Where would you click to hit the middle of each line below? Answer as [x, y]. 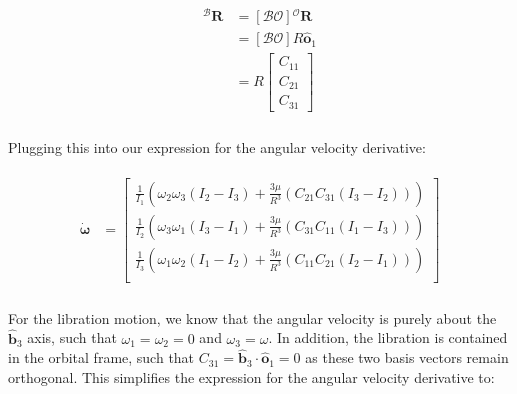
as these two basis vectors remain [407, 357]
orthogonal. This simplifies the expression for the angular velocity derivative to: [251, 376]
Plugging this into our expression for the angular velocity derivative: [217, 146]
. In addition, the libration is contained [388, 337]
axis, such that [72, 337]
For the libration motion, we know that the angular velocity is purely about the [252, 317]
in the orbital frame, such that [101, 357]
